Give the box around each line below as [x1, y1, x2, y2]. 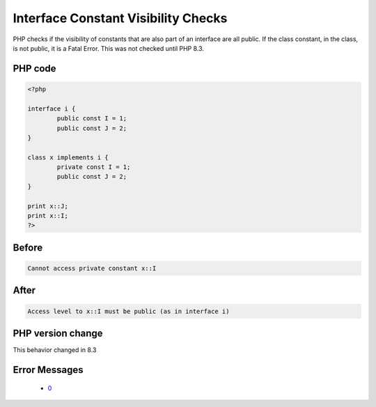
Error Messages [13, 364, 84, 376]
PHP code [13, 63, 56, 74]
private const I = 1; [56, 163, 131, 171]
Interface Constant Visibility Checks [13, 10, 228, 26]
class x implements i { [27, 153, 109, 161]
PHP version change [13, 328, 104, 339]
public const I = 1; [56, 115, 127, 122]
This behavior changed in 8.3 [13, 346, 97, 354]
